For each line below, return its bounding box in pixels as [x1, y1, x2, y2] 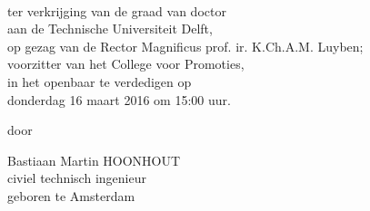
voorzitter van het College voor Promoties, [7, 54, 245, 73]
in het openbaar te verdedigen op [7, 72, 192, 91]
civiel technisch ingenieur [7, 168, 146, 187]
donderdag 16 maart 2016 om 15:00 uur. [7, 90, 231, 109]
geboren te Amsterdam [7, 186, 135, 205]
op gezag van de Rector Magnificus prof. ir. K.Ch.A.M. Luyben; [7, 36, 364, 55]
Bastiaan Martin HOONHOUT [7, 150, 181, 169]
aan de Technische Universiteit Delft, [7, 19, 213, 38]
